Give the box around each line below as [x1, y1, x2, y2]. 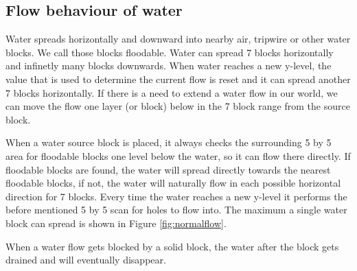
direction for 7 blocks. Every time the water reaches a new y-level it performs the [5, 189, 347, 203]
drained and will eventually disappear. [5, 252, 166, 267]
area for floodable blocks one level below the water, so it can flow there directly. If [5, 148, 351, 163]
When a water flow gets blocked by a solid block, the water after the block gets [5, 239, 339, 253]
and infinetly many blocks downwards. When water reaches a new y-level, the [5, 58, 332, 73]
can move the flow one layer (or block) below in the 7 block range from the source [5, 99, 350, 113]
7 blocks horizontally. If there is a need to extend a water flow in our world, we [5, 85, 338, 99]
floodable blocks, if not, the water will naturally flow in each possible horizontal [5, 176, 341, 190]
